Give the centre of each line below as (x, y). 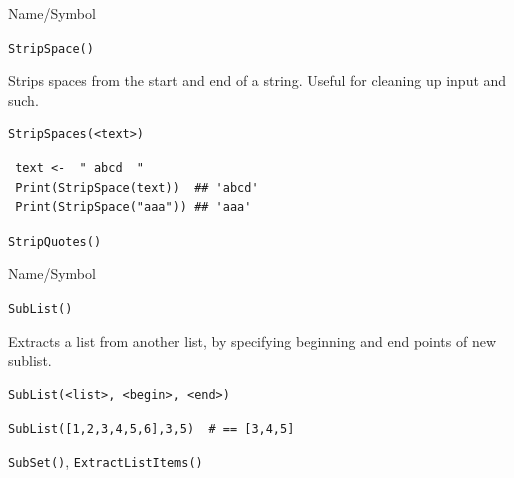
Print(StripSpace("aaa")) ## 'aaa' (133, 207)
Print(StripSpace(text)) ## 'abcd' (137, 187)
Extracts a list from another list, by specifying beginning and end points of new (252, 340)
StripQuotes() (55, 241)
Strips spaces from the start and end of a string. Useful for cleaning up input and (257, 80)
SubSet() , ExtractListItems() (105, 461)
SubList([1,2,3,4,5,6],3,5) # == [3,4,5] (151, 428)
